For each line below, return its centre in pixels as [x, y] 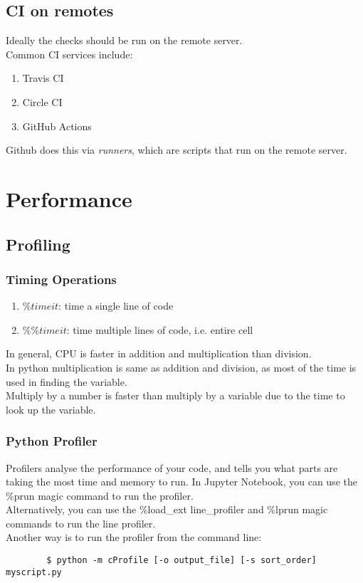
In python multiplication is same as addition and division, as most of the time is [181, 367]
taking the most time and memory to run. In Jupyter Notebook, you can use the [181, 482]
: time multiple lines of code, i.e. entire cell [160, 329]
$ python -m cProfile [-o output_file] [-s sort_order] [181, 561]
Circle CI [42, 101]
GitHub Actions [57, 126]
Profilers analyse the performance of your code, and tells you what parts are [172, 467]
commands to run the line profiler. [81, 523]
